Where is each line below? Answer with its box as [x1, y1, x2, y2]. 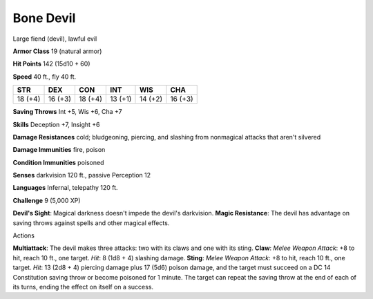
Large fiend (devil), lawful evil [12, 35, 97, 43]
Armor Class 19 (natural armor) [12, 47, 102, 55]
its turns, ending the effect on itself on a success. [12, 282, 154, 291]
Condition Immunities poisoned [12, 158, 104, 166]
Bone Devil [12, 10, 76, 26]
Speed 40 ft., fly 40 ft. [12, 73, 77, 81]
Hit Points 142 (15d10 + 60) [12, 59, 90, 68]
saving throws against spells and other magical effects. [12, 218, 170, 227]
